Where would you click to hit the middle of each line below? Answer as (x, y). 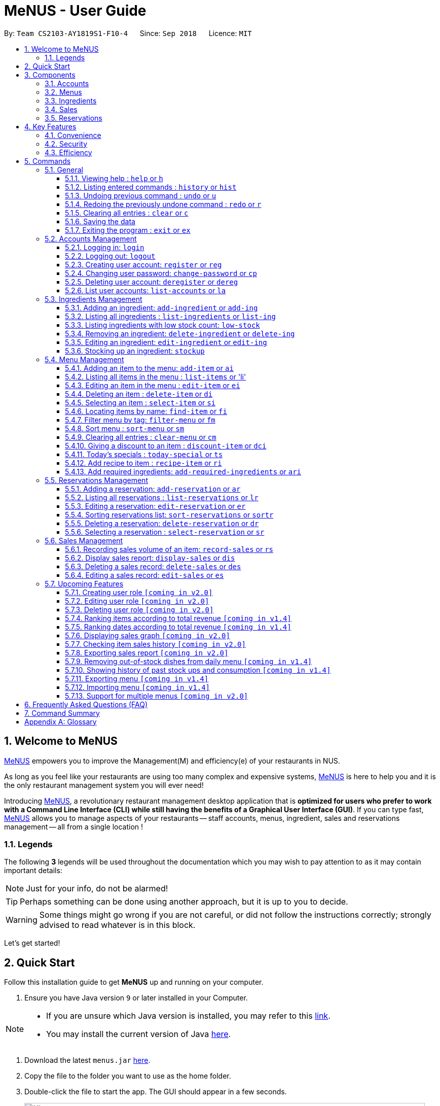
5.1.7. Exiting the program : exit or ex (128, 230)
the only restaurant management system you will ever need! (104, 785)
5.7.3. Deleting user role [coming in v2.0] (139, 609)
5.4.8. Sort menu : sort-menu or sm (125, 428)
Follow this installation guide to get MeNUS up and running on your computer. (134, 982)
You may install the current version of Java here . (139, 1034)
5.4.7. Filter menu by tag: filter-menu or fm (140, 420)
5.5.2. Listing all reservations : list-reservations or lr (162, 497)
